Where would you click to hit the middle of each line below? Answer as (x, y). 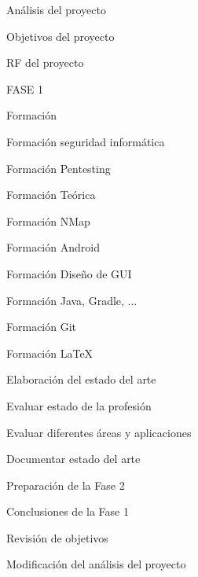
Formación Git (42, 327)
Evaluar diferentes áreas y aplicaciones (99, 432)
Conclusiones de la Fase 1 (68, 511)
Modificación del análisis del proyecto (96, 564)
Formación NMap (48, 221)
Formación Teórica (51, 195)
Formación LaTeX (50, 353)
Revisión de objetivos (57, 537)
